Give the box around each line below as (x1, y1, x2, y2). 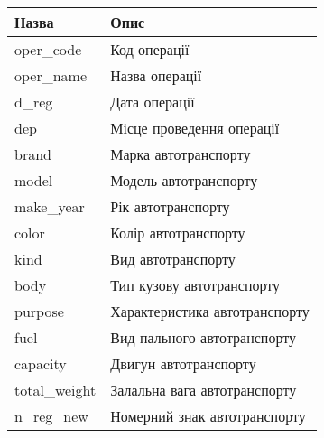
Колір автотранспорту (110, 222, 245, 244)
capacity (14, 353, 67, 375)
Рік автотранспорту (110, 196, 230, 218)
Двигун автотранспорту (110, 353, 256, 375)
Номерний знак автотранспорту (110, 405, 306, 427)
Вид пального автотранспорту (110, 327, 296, 349)
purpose (14, 301, 64, 322)
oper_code (14, 39, 82, 61)
